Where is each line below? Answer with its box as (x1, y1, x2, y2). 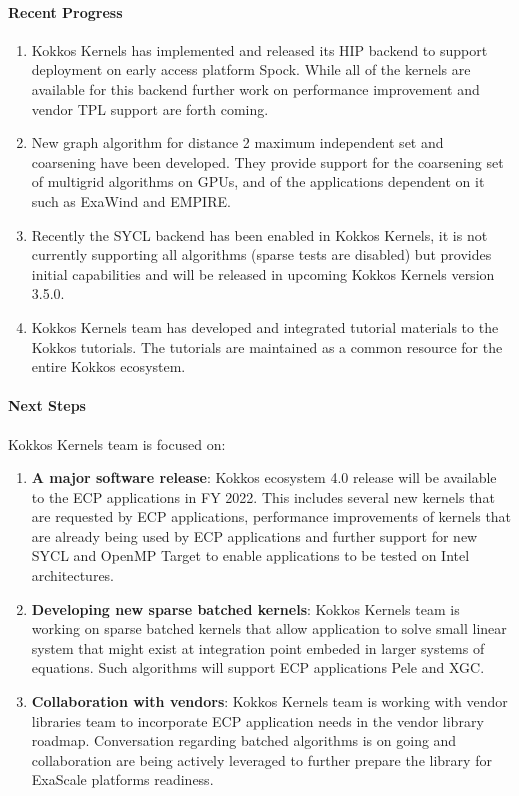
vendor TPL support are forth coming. (31, 98, 269, 119)
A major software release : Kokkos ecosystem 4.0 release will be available (31, 467, 497, 488)
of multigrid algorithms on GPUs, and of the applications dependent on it (31, 171, 485, 192)
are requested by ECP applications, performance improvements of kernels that (31, 506, 512, 527)
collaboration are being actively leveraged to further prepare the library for (31, 749, 492, 770)
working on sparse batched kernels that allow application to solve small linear (31, 618, 507, 639)
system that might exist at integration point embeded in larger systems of (31, 637, 485, 658)
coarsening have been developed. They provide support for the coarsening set (31, 151, 504, 172)
